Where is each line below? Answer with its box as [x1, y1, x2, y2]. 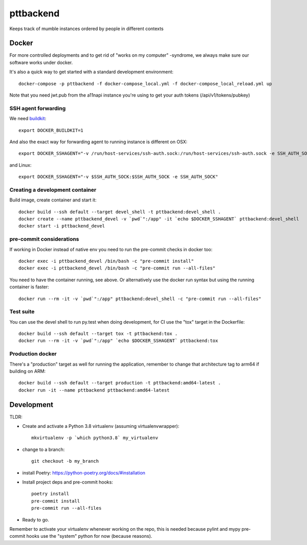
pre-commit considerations [9, 236, 79, 243]
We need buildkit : [9, 116, 47, 122]
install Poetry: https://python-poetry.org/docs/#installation [22, 469, 146, 475]
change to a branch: [22, 446, 65, 452]
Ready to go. [22, 516, 50, 523]
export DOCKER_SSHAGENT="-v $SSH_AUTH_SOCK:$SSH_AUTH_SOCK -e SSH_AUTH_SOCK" [18, 174, 218, 180]
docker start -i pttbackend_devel [18, 223, 105, 229]
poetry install [31, 491, 70, 497]
